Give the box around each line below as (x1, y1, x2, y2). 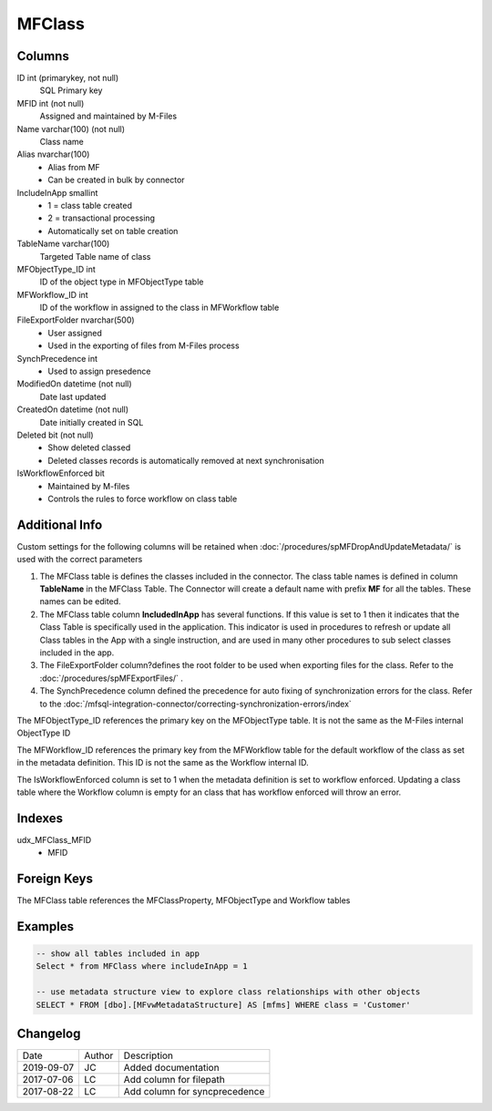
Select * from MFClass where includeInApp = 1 (36, 962, 248, 972)
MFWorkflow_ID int (16, 289, 88, 300)
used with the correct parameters (16, 554, 143, 565)
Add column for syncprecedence (123, 1085, 265, 1098)
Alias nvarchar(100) (16, 149, 90, 159)
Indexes (16, 810, 64, 826)
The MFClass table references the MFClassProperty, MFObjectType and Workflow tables (16, 895, 351, 906)
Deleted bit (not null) (16, 429, 95, 440)
